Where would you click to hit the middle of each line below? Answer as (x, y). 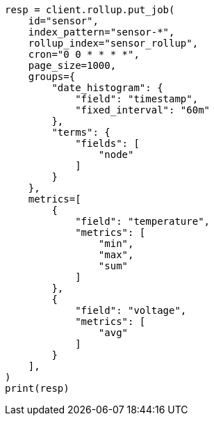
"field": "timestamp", (137, 99)
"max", (116, 255)
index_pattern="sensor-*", (101, 32)
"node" (116, 154)
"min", (116, 244)
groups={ (52, 77)
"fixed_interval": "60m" (143, 110)
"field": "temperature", (143, 221)
